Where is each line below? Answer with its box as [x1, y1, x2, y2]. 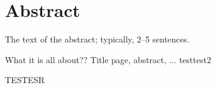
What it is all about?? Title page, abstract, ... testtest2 [5, 53, 211, 66]
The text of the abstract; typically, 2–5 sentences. [5, 33, 190, 46]
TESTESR [5, 73, 45, 86]
